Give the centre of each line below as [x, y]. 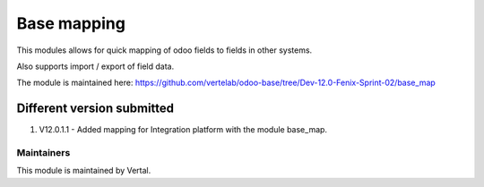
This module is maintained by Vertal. [84, 171]
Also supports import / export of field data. [95, 66]
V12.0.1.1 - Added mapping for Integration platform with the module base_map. [183, 130]
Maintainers [43, 153]
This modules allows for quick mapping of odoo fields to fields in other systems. [164, 50]
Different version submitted [95, 109]
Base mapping [71, 23]
